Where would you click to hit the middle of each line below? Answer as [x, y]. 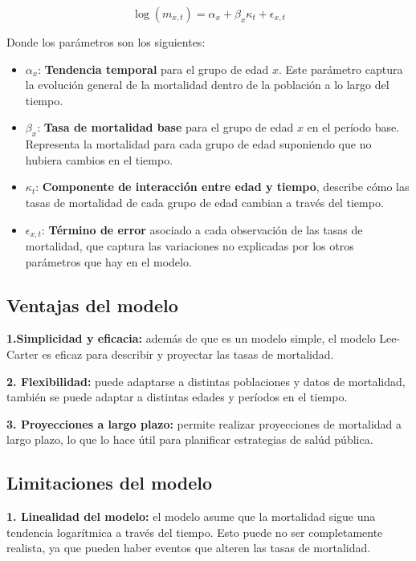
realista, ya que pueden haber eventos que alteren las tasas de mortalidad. [189, 548]
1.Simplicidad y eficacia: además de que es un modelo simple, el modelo [191, 338]
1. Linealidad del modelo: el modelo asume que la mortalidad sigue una [191, 516]
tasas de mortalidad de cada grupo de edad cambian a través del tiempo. [204, 202]
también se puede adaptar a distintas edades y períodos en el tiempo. [177, 397]
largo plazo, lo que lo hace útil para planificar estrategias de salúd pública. [190, 439]
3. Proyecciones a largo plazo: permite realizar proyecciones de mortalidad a [204, 423]
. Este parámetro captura [341, 69]
